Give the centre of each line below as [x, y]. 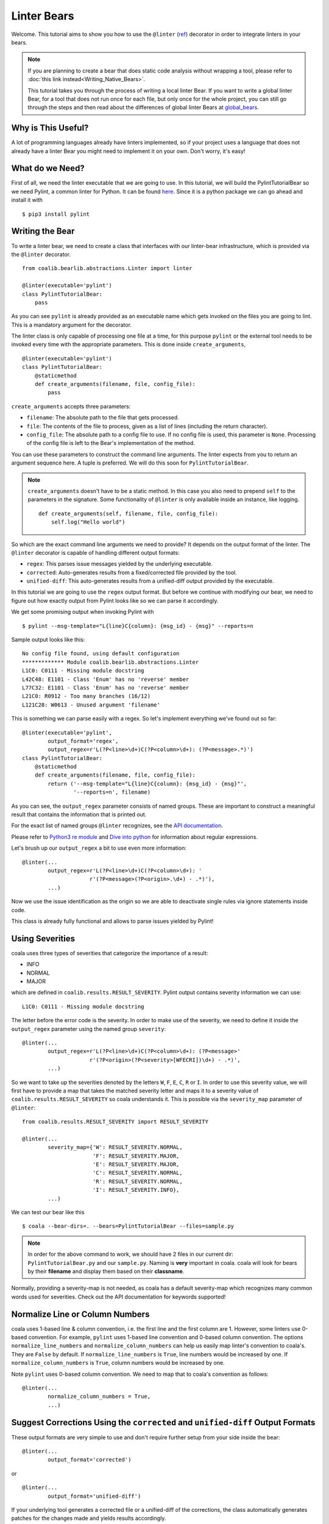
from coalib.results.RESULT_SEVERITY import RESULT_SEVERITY [115, 1122]
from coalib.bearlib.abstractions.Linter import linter [107, 269]
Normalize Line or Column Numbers [80, 1314]
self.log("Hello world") [88, 522]
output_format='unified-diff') [94, 1496]
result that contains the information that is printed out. [79, 814]
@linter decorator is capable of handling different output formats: [95, 552]
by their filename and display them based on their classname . [106, 1271]
